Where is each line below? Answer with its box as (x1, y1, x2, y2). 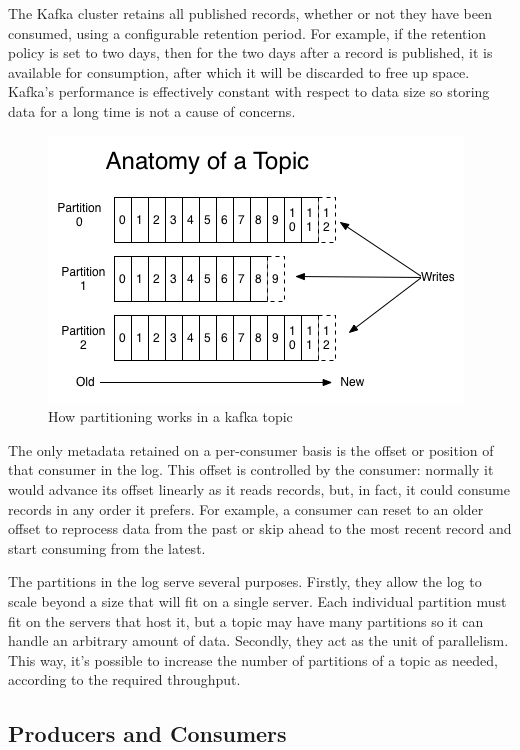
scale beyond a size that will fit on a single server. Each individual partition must (8, 590, 507, 611)
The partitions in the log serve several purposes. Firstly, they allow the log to (8, 571, 482, 592)
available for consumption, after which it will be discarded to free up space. (8, 61, 470, 82)
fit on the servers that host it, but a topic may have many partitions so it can (8, 610, 484, 631)
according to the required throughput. (8, 669, 241, 690)
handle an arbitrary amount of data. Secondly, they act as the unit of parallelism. (8, 630, 509, 651)
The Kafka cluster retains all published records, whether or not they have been (8, 3, 492, 23)
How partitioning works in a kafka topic (48, 406, 293, 427)
